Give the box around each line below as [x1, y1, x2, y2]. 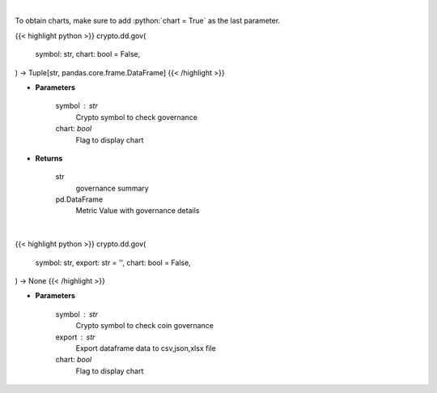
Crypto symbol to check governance [75, 112, 198, 122]
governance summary [75, 183, 149, 193]
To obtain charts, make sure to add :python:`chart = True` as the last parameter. [15, 16, 281, 26]
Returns [35, 153, 63, 163]
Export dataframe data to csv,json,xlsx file [75, 343, 216, 352]
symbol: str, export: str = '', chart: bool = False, [35, 258, 192, 267]
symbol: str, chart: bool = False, [35, 49, 141, 59]
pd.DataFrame [55, 194, 104, 204]
